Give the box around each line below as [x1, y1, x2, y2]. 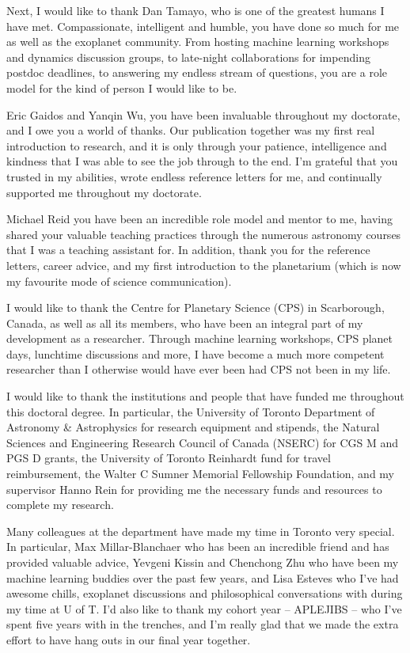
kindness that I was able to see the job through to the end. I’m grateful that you [6, 153, 398, 169]
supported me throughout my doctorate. [6, 184, 202, 200]
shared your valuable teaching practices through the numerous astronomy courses [6, 226, 401, 242]
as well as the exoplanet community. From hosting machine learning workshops [6, 33, 389, 50]
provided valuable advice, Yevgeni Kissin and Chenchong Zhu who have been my [6, 554, 399, 570]
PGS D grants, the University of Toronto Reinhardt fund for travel [6, 450, 331, 466]
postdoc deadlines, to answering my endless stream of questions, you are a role [6, 64, 388, 81]
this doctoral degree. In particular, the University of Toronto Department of [6, 403, 375, 420]
